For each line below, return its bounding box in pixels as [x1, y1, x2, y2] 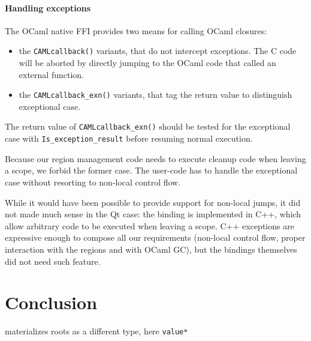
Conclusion [5, 290, 98, 315]
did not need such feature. [5, 255, 101, 267]
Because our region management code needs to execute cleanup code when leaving [5, 152, 306, 164]
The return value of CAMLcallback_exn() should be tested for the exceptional [5, 120, 291, 133]
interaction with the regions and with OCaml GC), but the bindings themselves [5, 243, 297, 255]
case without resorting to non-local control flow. [5, 175, 181, 188]
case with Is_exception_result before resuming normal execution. [5, 132, 253, 145]
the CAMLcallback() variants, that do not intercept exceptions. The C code [19, 44, 297, 57]
